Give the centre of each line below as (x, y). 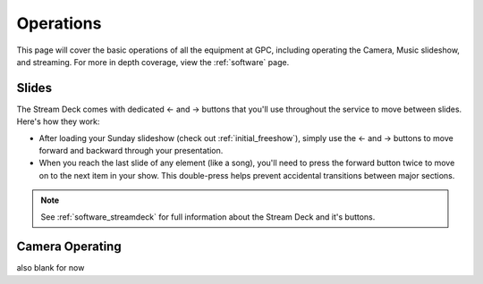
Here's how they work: (58, 121)
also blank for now (51, 268)
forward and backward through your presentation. (131, 151)
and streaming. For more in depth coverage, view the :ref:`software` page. (153, 62)
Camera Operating (69, 247)
